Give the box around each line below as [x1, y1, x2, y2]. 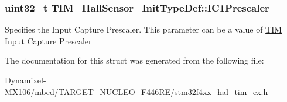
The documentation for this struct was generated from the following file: [5, 54, 264, 66]
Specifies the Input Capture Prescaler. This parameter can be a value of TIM [5, 23, 282, 36]
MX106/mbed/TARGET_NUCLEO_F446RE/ [5, 85, 175, 97]
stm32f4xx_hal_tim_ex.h [175, 85, 268, 97]
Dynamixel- [5, 74, 46, 86]
